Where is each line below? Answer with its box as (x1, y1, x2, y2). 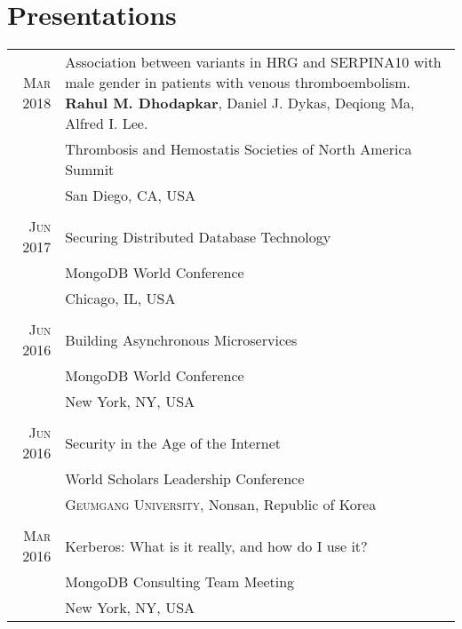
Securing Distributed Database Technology (65, 226, 331, 247)
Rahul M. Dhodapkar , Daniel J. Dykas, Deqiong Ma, (65, 92, 415, 114)
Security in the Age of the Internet (65, 432, 281, 453)
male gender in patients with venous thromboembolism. (65, 72, 411, 93)
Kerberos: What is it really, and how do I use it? (65, 535, 368, 556)
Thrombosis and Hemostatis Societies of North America (65, 139, 412, 160)
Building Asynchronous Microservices (65, 329, 298, 350)
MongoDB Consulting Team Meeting (65, 571, 295, 593)
